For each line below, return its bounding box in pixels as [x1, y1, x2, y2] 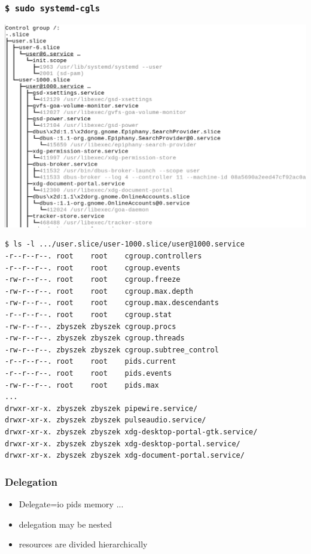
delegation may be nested [19, 518, 112, 530]
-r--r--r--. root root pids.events [5, 369, 172, 378]
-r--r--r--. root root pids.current [5, 357, 176, 366]
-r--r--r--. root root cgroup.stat [5, 311, 172, 319]
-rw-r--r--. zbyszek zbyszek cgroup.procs [5, 322, 176, 331]
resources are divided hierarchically [19, 538, 148, 550]
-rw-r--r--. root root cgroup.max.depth [5, 287, 193, 296]
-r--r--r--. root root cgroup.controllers [5, 252, 202, 261]
